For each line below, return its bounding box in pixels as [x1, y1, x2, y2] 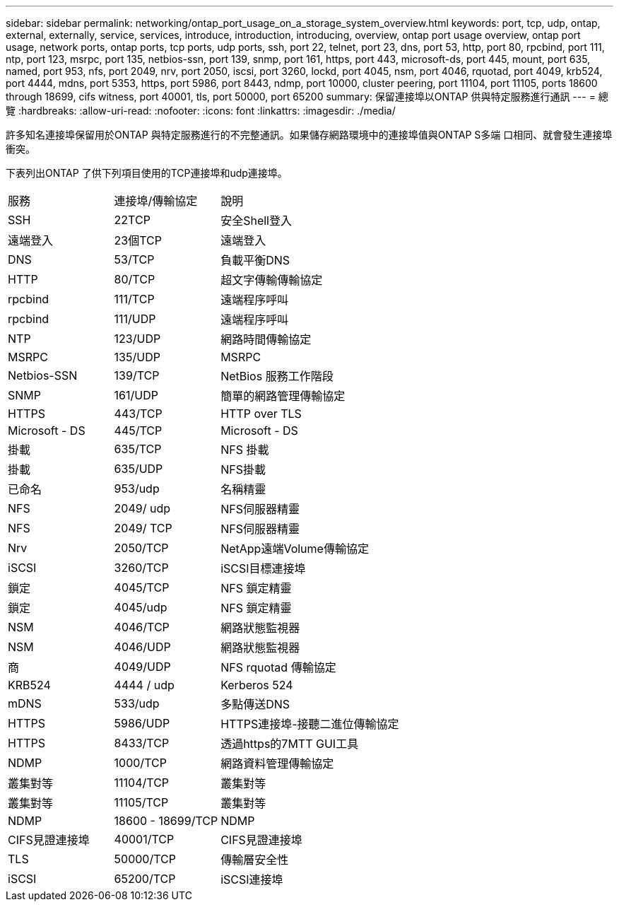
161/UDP [114, 388, 158, 402]
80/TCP [114, 272, 155, 286]
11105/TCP [114, 795, 169, 809]
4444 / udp [114, 678, 175, 692]
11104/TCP [114, 776, 170, 790]
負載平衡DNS [220, 253, 290, 267]
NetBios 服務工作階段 [220, 369, 334, 383]
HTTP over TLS [220, 406, 302, 421]
